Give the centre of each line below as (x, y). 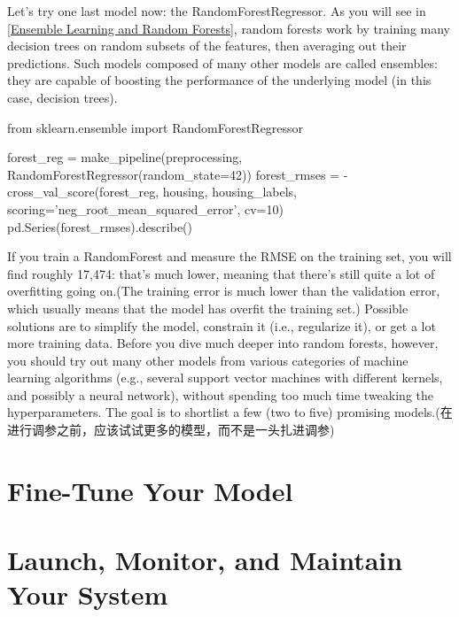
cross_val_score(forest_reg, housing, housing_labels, (152, 192)
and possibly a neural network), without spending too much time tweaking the (220, 394)
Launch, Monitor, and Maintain (205, 560)
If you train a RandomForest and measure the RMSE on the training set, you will (229, 256)
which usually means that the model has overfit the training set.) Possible (208, 308)
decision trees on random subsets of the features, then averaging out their (207, 46)
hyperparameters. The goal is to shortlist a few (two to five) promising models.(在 (230, 412)
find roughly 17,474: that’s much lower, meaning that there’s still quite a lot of (221, 273)
